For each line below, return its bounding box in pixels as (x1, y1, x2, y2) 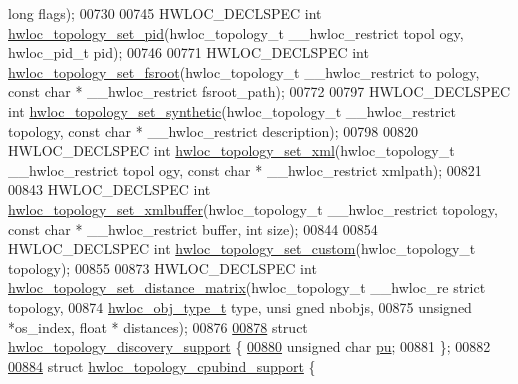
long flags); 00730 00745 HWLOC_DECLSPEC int (8, 3, 322, 23)
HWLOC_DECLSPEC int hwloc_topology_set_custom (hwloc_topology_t (8, 238, 476, 259)
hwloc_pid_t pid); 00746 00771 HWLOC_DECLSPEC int (8, 42, 369, 63)
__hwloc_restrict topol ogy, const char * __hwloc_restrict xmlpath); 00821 (8, 159, 482, 180)
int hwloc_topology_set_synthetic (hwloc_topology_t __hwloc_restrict (8, 100, 456, 121)
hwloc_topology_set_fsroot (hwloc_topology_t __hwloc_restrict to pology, (8, 61, 480, 82)
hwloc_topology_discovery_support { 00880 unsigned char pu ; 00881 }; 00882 (8, 336, 491, 357)
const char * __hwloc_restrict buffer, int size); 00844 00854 (8, 218, 378, 239)
